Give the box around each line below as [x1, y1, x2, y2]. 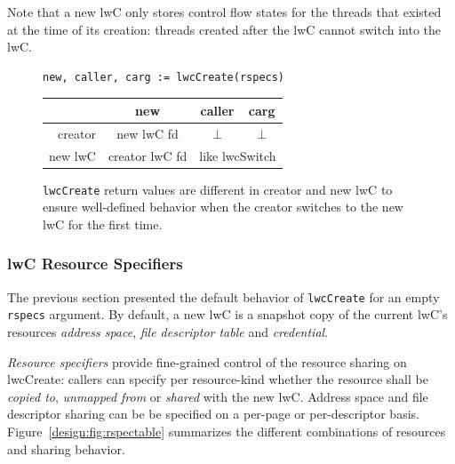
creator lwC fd [108, 146, 188, 164]
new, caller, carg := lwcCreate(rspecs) [43, 70, 285, 84]
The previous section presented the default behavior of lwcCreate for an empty [7, 287, 440, 306]
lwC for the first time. [43, 214, 163, 233]
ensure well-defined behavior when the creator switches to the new [43, 197, 403, 216]
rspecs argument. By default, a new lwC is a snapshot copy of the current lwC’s [7, 305, 448, 324]
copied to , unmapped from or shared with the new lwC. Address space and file [7, 387, 428, 405]
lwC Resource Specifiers [7, 252, 183, 275]
